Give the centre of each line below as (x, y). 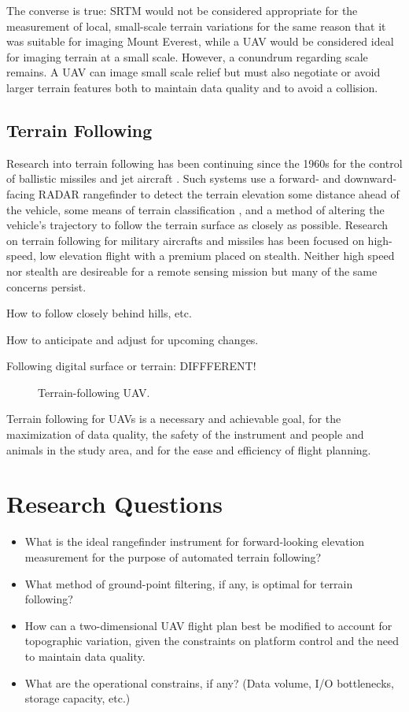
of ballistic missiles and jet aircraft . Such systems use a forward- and (174, 178)
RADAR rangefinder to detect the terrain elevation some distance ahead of (219, 193)
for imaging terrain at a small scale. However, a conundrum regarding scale (187, 56)
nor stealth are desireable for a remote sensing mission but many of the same (192, 271)
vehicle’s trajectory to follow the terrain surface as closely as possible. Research (197, 225)
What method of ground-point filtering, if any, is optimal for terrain (189, 583)
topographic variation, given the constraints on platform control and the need (212, 641)
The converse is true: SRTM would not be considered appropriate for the (182, 10)
